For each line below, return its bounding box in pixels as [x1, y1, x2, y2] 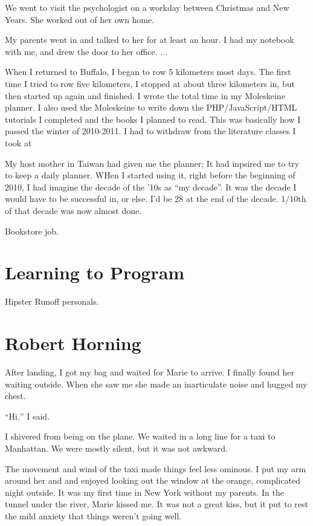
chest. [5, 389, 26, 402]
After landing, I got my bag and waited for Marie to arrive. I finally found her [5, 365, 295, 378]
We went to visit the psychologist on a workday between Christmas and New [5, 1, 289, 13]
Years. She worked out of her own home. [5, 13, 155, 25]
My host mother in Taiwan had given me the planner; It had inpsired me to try [5, 157, 300, 169]
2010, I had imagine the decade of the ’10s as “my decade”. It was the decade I [5, 180, 297, 193]
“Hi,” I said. [5, 409, 50, 422]
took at [5, 136, 32, 149]
